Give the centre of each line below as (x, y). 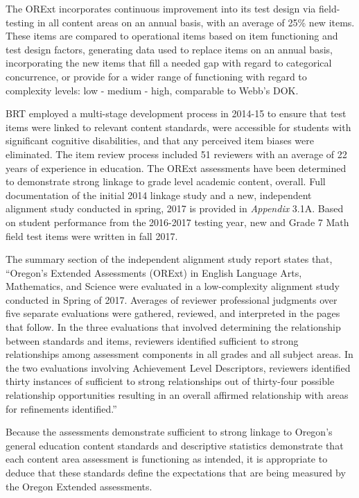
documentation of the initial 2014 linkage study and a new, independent (159, 195)
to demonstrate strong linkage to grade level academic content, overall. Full (166, 181)
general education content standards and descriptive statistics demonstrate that (175, 445)
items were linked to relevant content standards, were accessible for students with (178, 127)
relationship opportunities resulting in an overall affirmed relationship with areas (177, 395)
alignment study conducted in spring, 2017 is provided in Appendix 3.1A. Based (175, 208)
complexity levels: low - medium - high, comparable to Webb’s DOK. (152, 90)
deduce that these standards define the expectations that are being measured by (176, 472)
